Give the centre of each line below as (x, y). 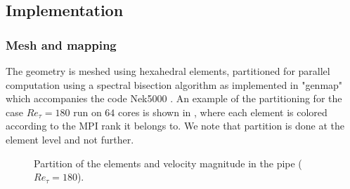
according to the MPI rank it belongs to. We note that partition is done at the (175, 126)
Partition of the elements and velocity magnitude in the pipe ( (168, 163)
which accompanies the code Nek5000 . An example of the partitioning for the (174, 98)
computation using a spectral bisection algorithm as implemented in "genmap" (174, 84)
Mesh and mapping (61, 44)
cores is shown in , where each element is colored (223, 112)
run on (87, 112)
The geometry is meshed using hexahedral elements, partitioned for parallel (168, 71)
